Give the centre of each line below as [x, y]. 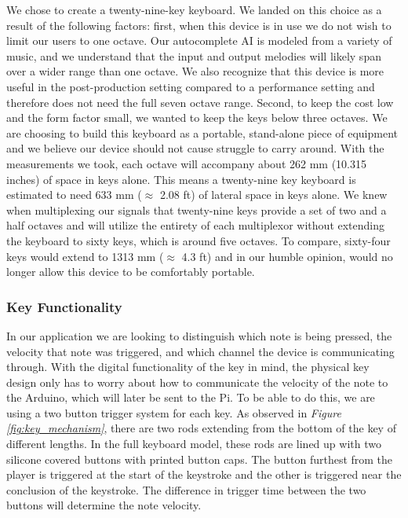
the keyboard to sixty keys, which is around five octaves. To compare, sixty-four [199, 240]
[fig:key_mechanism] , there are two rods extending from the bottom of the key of [201, 428]
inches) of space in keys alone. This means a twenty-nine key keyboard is [181, 179]
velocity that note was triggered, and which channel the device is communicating [200, 351]
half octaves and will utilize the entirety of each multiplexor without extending [196, 225]
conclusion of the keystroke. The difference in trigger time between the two [186, 489]
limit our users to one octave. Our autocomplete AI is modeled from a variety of [199, 40]
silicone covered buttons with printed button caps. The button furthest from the [200, 459]
